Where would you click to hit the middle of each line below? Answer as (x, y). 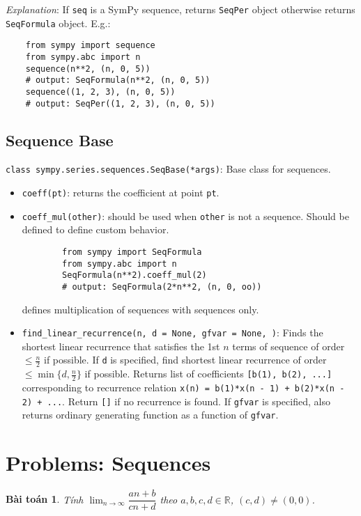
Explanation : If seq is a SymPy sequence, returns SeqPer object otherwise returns (180, 9)
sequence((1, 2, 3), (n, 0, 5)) (100, 92)
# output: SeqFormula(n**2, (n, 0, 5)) (118, 80)
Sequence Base (60, 140)
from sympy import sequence (90, 46)
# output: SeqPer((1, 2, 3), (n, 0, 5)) (120, 103)
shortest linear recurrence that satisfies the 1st (121, 346)
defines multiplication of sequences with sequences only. (140, 309)
